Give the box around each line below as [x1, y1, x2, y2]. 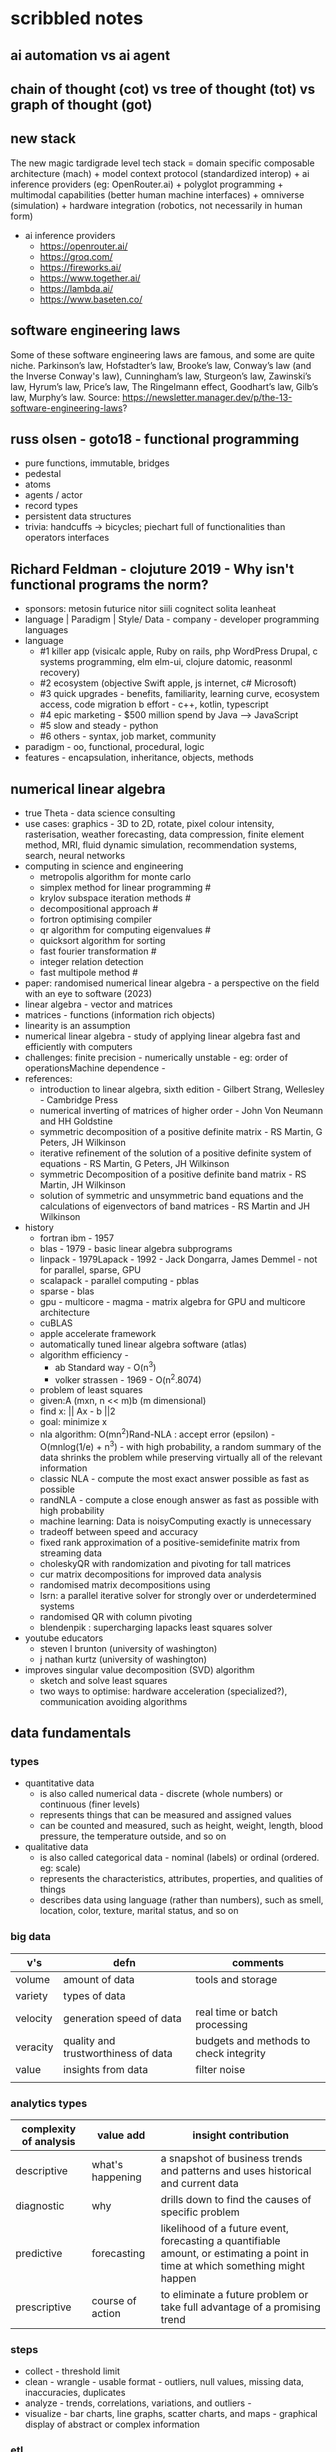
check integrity [194, 2046, 267, 2060]
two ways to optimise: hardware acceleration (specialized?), [39, 1685, 288, 1697]
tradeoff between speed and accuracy [39, 1525, 198, 1537]
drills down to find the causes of [160, 2192, 312, 2206]
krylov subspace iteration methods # [39, 892, 192, 904]
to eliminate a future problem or [160, 2287, 309, 2301]
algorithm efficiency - [39, 1349, 129, 1361]
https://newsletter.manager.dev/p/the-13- [121, 391, 293, 403]
